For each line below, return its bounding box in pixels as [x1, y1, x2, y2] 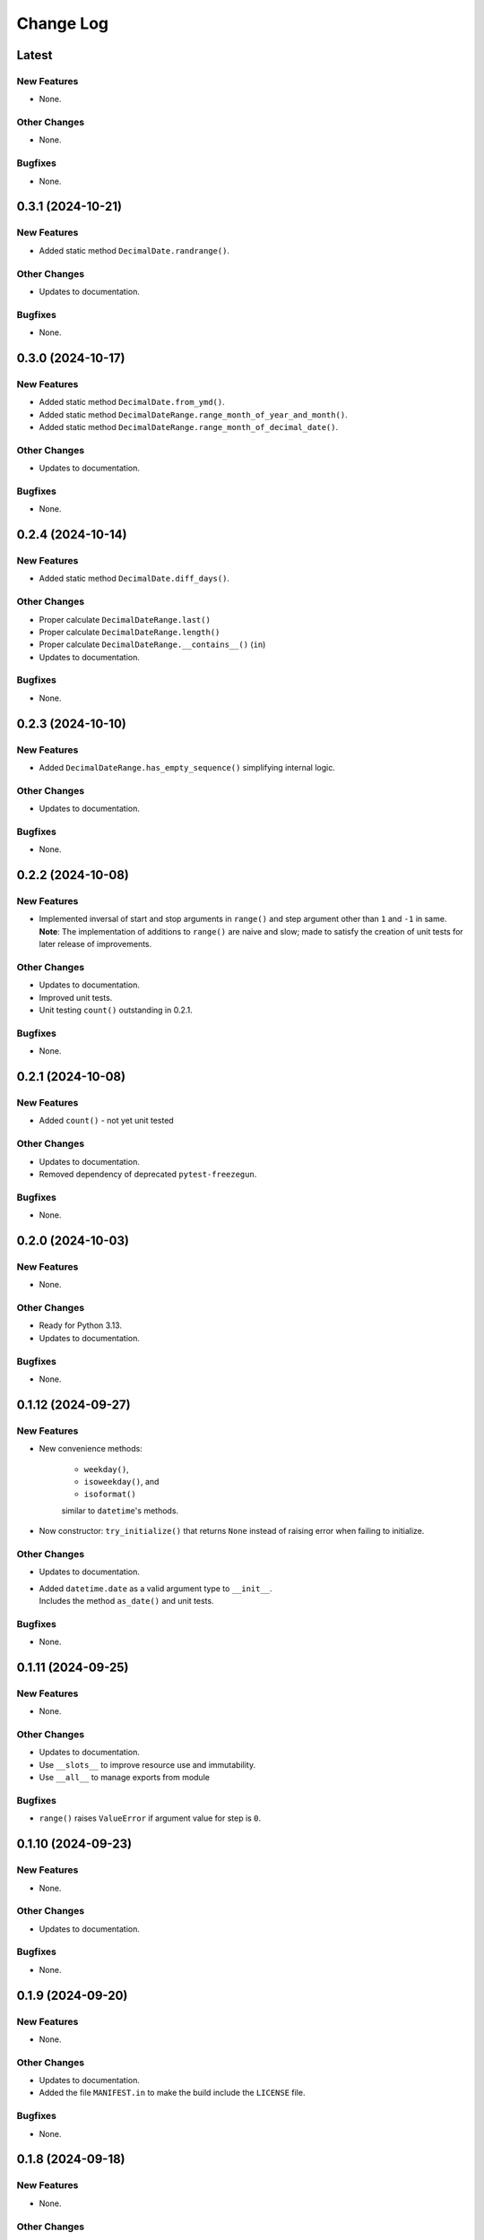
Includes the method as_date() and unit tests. [39, 1595, 214, 1606]
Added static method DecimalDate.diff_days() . [39, 573, 230, 584]
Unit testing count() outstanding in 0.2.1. [39, 1004, 193, 1016]
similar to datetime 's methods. [61, 1505, 179, 1516]
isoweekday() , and [83, 1476, 160, 1486]
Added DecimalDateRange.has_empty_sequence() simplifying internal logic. [39, 762, 335, 773]
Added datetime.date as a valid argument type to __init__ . [39, 1582, 272, 1594]
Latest [16, 47, 53, 63]
